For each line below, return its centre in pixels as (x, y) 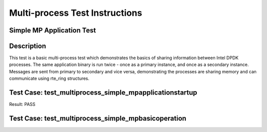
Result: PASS (22, 104)
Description (28, 46)
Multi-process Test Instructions (76, 13)
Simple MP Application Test (53, 30)
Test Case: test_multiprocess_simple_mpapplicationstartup (103, 93)
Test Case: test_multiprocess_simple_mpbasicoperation (98, 118)
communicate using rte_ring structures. (49, 78)
